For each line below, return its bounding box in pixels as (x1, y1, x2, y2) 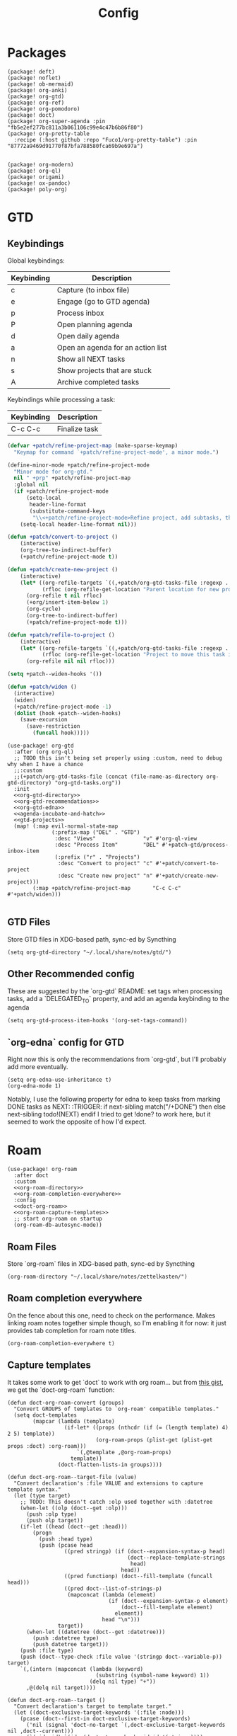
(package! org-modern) (7, 161, 74, 168)
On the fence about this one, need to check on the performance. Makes (7, 1311, 216, 1320)
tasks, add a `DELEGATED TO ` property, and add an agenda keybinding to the (7, 994, 229, 1005)
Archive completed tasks (56, 377, 140, 387)
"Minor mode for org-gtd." (13, 468, 93, 475)
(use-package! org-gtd (7, 742, 74, 750)
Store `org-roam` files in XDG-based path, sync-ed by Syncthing (7, 1260, 195, 1268)
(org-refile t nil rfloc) (25, 593, 102, 600)
